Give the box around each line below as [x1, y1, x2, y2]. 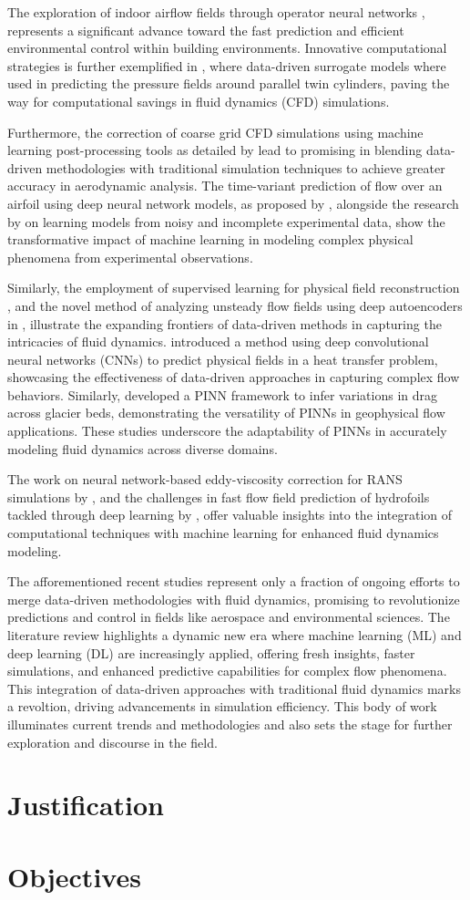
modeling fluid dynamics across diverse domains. [7, 439, 278, 458]
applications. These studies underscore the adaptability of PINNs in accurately [7, 421, 447, 440]
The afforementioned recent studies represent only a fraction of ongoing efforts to [7, 572, 460, 591]
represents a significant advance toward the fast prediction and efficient [7, 20, 404, 39]
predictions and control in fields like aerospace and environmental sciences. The [7, 607, 450, 626]
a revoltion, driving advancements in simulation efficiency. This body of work [7, 697, 437, 716]
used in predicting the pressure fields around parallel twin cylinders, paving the [7, 74, 450, 93]
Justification [7, 786, 164, 823]
